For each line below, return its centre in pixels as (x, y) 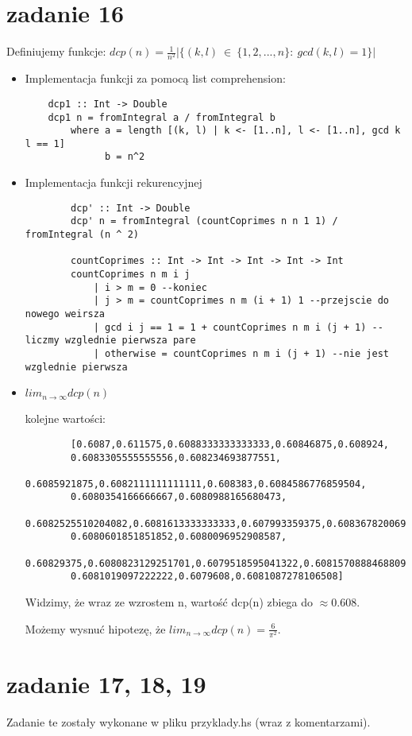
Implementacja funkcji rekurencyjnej (114, 182)
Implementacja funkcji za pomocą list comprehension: (155, 78)
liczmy (42, 341)
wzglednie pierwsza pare (130, 341)
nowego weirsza (65, 314)
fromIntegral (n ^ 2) (82, 235)
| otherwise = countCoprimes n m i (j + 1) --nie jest (241, 353)
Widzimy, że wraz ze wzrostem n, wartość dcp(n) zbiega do (169, 602)
